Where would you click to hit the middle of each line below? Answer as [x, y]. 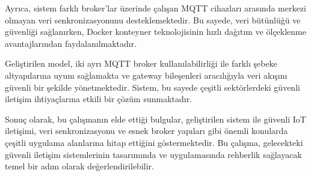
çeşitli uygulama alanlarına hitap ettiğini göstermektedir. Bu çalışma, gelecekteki [154, 142]
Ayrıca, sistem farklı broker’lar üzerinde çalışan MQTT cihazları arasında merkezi [155, 8]
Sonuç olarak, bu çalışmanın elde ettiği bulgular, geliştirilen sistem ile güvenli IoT [155, 119]
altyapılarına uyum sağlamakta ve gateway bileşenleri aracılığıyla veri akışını [146, 75]
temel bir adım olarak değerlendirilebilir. [79, 166]
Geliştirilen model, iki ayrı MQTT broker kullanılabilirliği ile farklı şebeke [141, 63]
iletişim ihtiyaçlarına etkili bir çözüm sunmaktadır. [99, 99]
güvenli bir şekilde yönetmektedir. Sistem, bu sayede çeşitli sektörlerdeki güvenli [152, 87]
